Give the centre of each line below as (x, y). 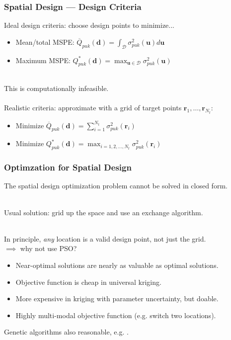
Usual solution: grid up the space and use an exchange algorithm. (104, 212)
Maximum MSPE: (43, 60)
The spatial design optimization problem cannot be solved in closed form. (116, 186)
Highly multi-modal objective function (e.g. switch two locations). (116, 315)
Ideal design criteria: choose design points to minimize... (89, 25)
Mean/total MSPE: (45, 42)
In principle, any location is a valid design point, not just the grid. (105, 238)
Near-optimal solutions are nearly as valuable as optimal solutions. (117, 265)
